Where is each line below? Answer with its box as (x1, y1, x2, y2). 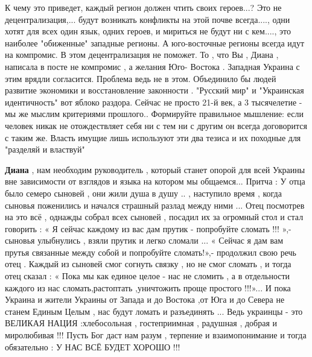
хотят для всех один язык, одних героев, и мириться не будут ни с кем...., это (5, 25, 291, 37)
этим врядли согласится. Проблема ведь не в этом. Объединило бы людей (5, 72, 276, 84)
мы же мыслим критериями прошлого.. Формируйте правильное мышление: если (5, 107, 304, 120)
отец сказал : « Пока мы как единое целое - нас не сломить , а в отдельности (5, 270, 290, 282)
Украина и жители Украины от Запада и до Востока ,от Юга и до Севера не (5, 293, 285, 306)
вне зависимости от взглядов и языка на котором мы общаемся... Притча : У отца (5, 175, 305, 188)
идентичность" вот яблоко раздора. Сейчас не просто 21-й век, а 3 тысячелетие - (5, 95, 302, 108)
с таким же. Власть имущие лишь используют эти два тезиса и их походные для (5, 131, 301, 144)
